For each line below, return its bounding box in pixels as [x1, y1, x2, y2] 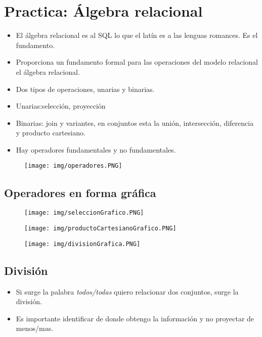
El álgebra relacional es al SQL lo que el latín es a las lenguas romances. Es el [16, 30, 258, 40]
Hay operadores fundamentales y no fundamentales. [16, 144, 176, 155]
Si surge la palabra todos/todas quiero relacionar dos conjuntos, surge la [16, 286, 239, 297]
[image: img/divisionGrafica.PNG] [24, 240, 141, 248]
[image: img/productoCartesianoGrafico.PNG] [24, 224, 177, 232]
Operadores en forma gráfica [4, 184, 156, 200]
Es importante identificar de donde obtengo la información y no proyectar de [16, 313, 254, 323]
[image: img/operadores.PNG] [24, 162, 122, 170]
